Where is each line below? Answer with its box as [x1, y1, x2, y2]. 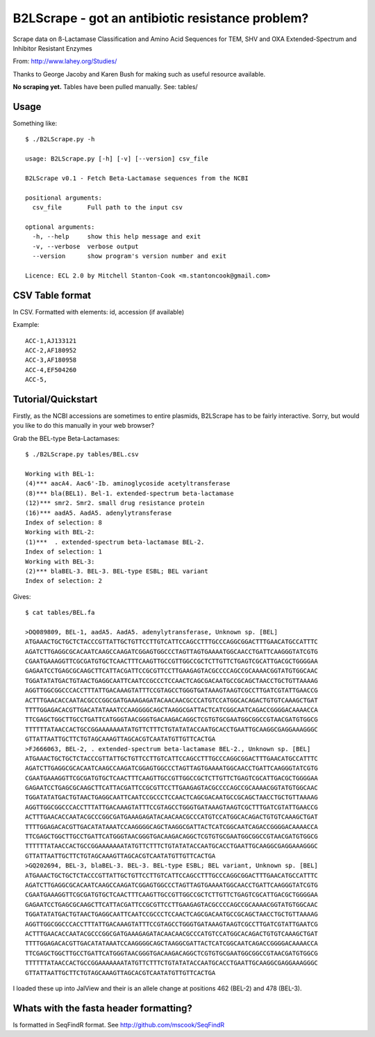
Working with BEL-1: [25, 469, 95, 478]
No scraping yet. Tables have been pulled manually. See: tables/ [12, 83, 198, 91]
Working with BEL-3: [25, 557, 95, 565]
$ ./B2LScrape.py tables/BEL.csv [25, 451, 139, 458]
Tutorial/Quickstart [12, 393, 98, 405]
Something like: [12, 119, 58, 128]
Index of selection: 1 [25, 548, 103, 556]
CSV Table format [12, 289, 92, 301]
